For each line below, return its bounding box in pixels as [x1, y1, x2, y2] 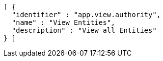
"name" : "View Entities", [11, 19, 115, 26]
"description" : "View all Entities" [11, 26, 157, 34]
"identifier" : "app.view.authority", [11, 11, 161, 19]
